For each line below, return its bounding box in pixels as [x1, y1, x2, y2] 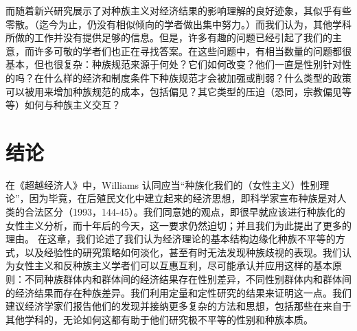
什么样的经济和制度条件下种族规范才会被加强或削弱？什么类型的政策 [43, 70, 352, 84]
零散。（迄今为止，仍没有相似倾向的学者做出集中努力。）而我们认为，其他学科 [5, 16, 352, 31]
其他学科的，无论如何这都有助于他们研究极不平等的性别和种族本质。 [5, 312, 313, 326]
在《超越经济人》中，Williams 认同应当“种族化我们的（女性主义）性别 [5, 177, 320, 192]
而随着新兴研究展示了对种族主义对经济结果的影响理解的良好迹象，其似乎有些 [5, 3, 352, 17]
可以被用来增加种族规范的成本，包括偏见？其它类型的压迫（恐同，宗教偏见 [5, 84, 342, 98]
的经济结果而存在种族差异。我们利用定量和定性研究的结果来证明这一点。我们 [5, 285, 352, 299]
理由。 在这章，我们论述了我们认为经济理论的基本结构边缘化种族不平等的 [5, 231, 336, 246]
